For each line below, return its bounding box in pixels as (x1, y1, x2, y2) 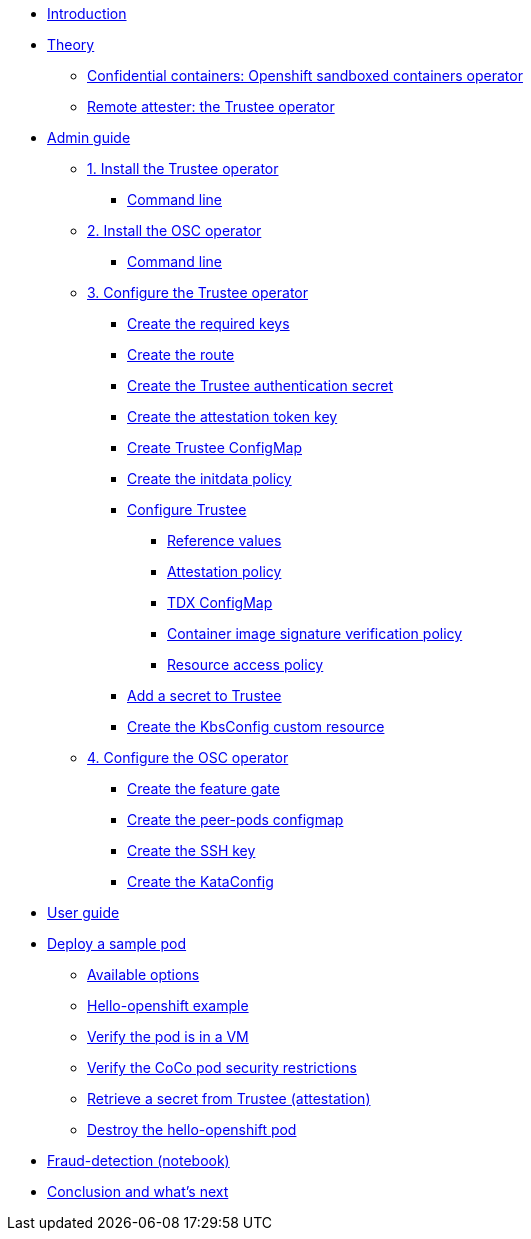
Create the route (127, 346, 235, 363)
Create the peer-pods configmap (127, 811, 344, 828)
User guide (47, 904, 120, 921)
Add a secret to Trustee (127, 687, 282, 704)
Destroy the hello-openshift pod (87, 1121, 297, 1138)
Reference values (167, 532, 282, 549)
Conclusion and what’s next (47, 1183, 229, 1200)
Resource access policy (167, 656, 324, 673)
